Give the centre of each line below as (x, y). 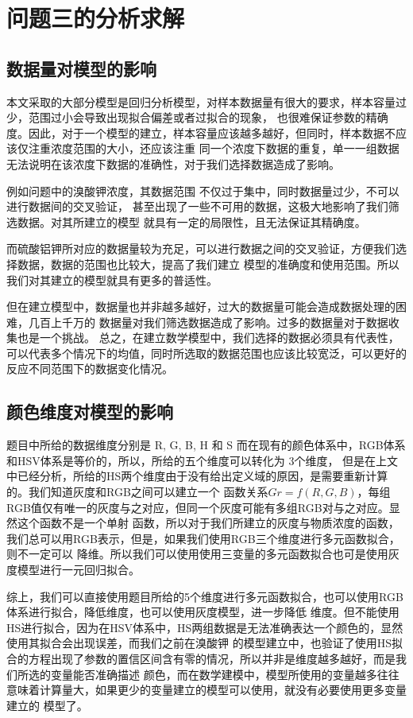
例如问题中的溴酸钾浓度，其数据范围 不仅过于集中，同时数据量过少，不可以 (203, 190)
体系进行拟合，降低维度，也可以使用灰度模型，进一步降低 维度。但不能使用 (203, 612)
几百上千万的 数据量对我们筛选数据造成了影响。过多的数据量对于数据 (208, 322)
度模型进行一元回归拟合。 (73, 570)
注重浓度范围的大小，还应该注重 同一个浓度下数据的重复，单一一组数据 (214, 148)
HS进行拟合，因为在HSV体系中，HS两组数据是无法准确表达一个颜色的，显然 (205, 627)
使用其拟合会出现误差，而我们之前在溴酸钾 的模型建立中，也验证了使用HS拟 (205, 643)
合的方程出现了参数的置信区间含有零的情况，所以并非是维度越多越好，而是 (201, 658)
